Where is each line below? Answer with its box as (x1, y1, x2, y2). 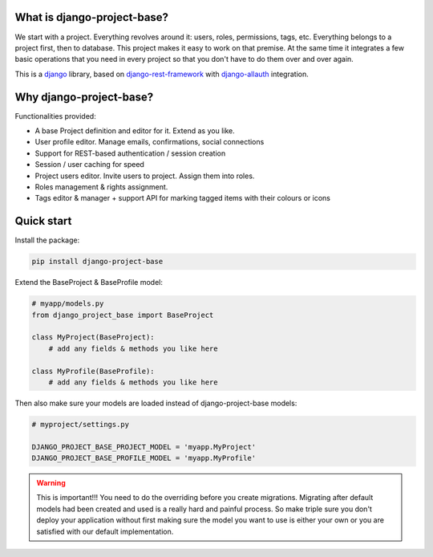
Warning (36, 478, 66, 488)
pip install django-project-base (31, 257, 164, 266)
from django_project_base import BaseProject (31, 310, 214, 319)
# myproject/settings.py (31, 420, 130, 429)
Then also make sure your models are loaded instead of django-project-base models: (14, 398, 297, 408)
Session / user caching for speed (34, 160, 144, 169)
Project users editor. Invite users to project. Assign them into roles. (34, 171, 255, 181)
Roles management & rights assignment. (34, 181, 168, 192)
